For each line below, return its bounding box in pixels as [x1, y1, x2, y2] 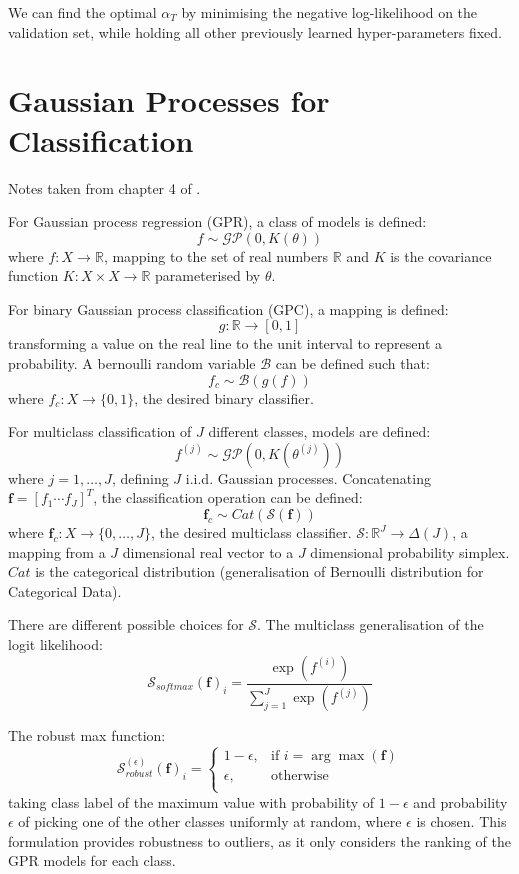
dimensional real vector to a [122, 541, 294, 562]
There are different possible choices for [8, 614, 244, 635]
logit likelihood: [8, 634, 103, 654]
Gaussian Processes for [8, 80, 330, 121]
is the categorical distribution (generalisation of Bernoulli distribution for [35, 561, 484, 582]
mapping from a [8, 541, 106, 562]
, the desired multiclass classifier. [150, 522, 352, 543]
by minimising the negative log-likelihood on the [181, 2, 478, 22]
